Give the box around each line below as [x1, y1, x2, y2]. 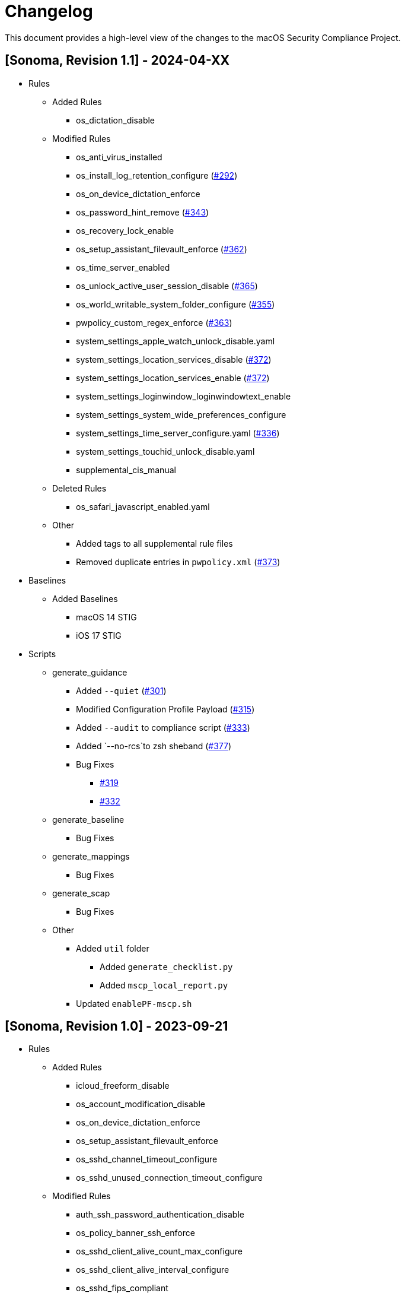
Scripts [28, 648, 56, 659]
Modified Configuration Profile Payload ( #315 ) [76, 703, 255, 714]
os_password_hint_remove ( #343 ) [76, 207, 209, 217]
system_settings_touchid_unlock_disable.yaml [76, 446, 255, 457]
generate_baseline [52, 814, 125, 825]
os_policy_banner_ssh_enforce [76, 1228, 195, 1238]
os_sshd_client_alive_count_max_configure [76, 1246, 243, 1257]
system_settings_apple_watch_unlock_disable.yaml [76, 335, 275, 346]
